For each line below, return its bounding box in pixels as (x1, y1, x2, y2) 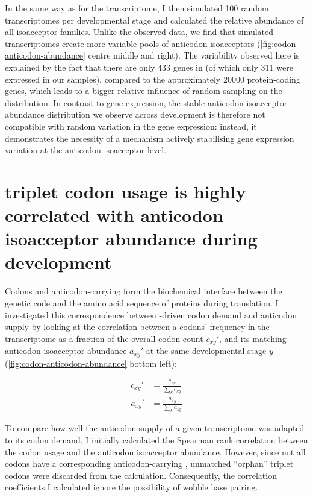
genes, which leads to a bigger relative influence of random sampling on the (5, 84, 282, 97)
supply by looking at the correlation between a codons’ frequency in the (5, 320, 270, 333)
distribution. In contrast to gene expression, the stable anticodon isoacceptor (5, 96, 288, 109)
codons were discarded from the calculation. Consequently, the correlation (5, 469, 277, 481)
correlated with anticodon (5, 203, 223, 227)
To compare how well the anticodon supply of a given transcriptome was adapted (5, 422, 305, 434)
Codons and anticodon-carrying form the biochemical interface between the (5, 285, 282, 297)
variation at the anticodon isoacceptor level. (5, 144, 167, 156)
